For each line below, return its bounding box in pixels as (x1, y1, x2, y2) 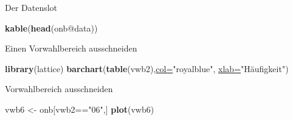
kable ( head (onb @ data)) (5, 21, 98, 34)
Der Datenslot (5, 1, 58, 13)
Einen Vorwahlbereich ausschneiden (5, 42, 137, 55)
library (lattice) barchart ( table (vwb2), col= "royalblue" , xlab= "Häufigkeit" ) (5, 62, 289, 75)
